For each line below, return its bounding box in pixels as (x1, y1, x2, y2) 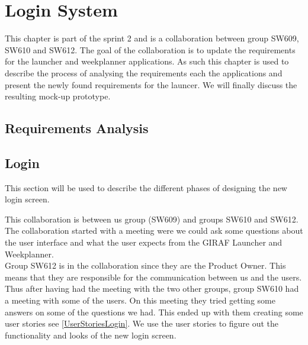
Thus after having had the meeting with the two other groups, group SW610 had (5, 282, 299, 295)
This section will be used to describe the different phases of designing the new (5, 181, 287, 194)
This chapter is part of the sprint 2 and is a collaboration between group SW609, (5, 32, 299, 44)
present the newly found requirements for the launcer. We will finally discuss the (5, 78, 297, 91)
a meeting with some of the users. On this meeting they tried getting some (5, 294, 275, 307)
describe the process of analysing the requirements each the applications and (5, 66, 283, 79)
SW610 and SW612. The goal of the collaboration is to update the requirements (5, 43, 296, 56)
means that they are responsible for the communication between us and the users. (5, 270, 302, 283)
